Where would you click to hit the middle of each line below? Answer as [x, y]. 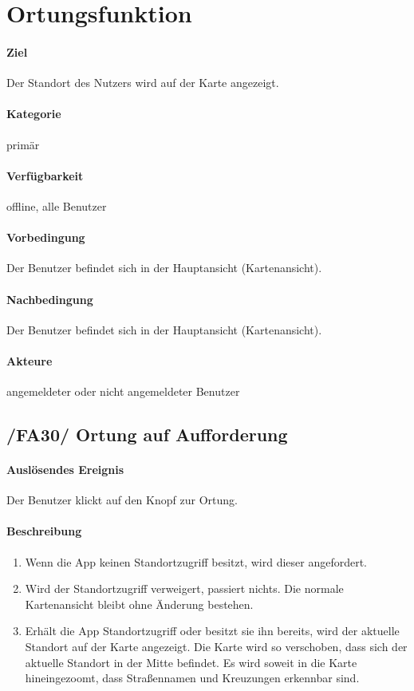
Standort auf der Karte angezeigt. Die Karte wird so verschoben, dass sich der [216, 647]
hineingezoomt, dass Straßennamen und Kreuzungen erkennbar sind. [192, 678]
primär [23, 144]
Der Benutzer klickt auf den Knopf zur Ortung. [122, 500]
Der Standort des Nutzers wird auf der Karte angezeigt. [143, 83]
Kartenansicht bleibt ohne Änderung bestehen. [139, 604]
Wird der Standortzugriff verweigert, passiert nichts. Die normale [184, 588]
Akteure [30, 360]
